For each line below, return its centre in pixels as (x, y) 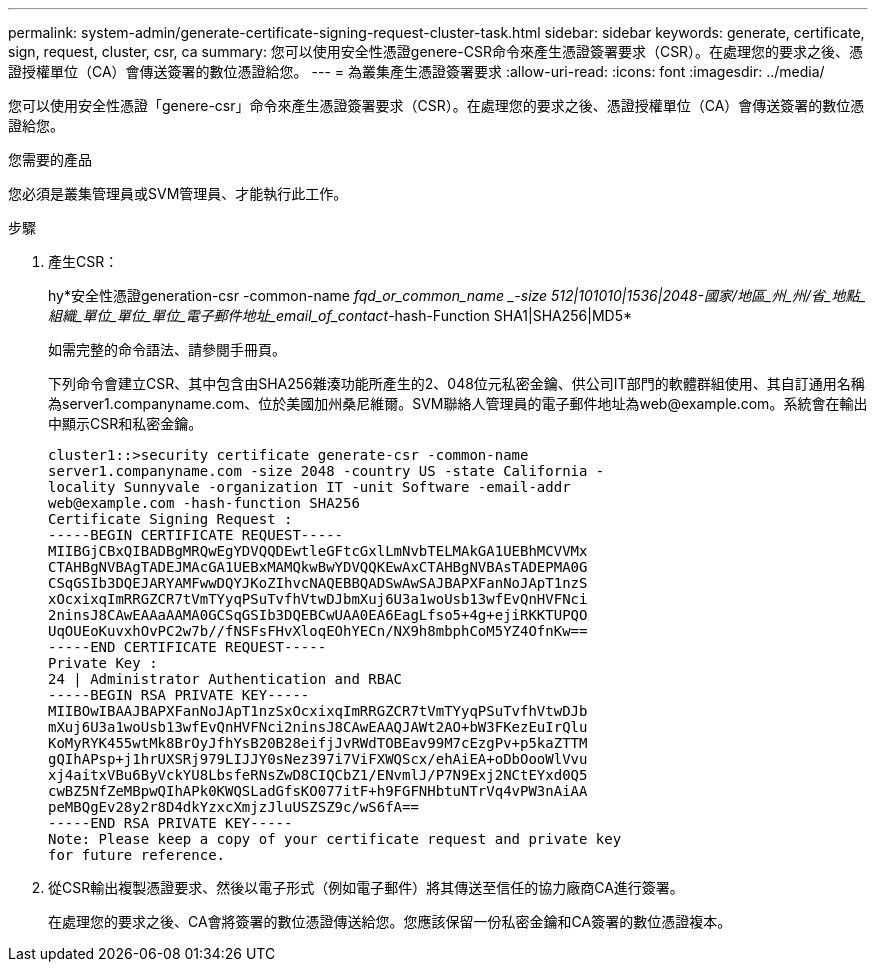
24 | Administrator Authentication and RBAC (225, 679)
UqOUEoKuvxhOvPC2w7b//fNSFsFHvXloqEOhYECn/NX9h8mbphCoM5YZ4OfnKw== (318, 631)
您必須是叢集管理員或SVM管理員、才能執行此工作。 (178, 193)
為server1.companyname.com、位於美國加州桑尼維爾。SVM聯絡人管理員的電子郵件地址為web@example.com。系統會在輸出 (458, 403)
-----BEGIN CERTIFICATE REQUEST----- (196, 535)
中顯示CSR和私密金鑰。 (125, 423)
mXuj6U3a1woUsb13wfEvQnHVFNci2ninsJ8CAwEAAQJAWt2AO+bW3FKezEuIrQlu (318, 727)
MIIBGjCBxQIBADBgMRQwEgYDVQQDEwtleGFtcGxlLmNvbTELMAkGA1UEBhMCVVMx (318, 551)
